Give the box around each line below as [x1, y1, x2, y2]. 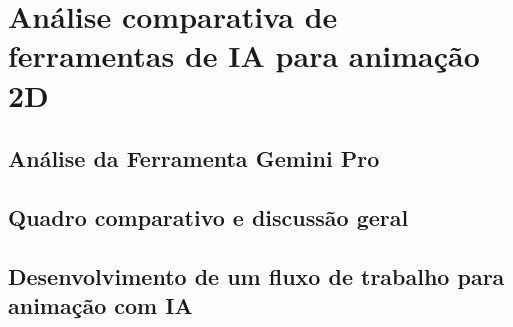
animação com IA [8, 290, 193, 321]
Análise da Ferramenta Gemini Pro [8, 143, 380, 174]
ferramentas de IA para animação [8, 35, 480, 76]
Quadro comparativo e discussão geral [8, 201, 409, 232]
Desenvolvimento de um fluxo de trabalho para [8, 260, 505, 291]
